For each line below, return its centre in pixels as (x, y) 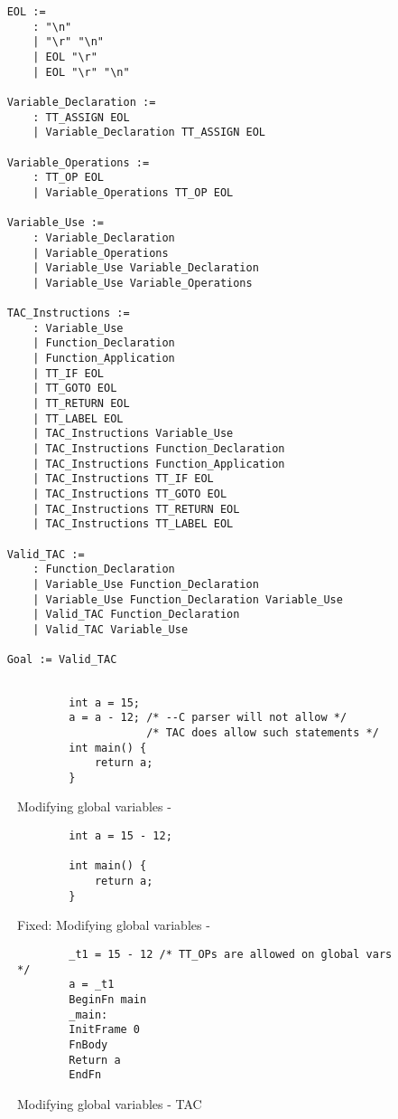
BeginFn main (108, 999)
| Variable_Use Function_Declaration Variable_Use (188, 599)
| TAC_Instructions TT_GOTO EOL (130, 494)
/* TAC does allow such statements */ (263, 732)
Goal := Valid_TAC (62, 660)
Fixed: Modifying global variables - (114, 925)
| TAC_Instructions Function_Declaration (159, 449)
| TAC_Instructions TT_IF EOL (123, 479)
